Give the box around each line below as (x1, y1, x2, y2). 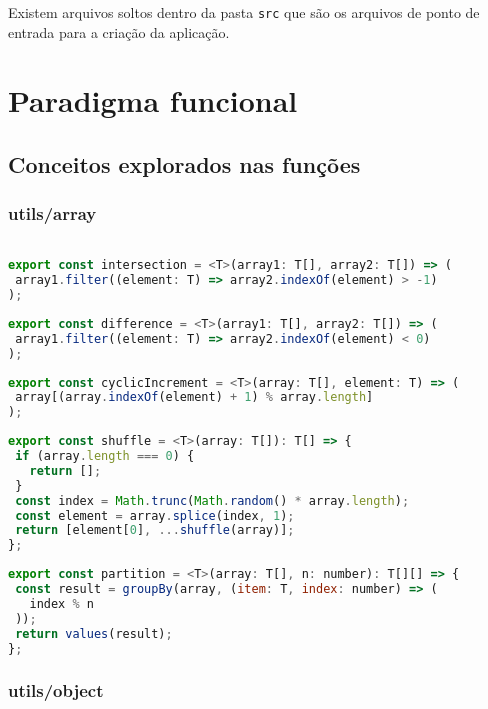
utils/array (8, 201, 97, 226)
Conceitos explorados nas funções (8, 149, 361, 180)
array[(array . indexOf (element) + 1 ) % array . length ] (15, 390, 374, 405)
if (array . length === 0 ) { (15, 449, 195, 464)
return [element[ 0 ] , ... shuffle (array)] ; (15, 523, 295, 538)
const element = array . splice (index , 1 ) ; (15, 508, 295, 523)
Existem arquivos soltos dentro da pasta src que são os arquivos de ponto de (8, 2, 480, 22)
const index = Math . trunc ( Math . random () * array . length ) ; (15, 493, 410, 508)
